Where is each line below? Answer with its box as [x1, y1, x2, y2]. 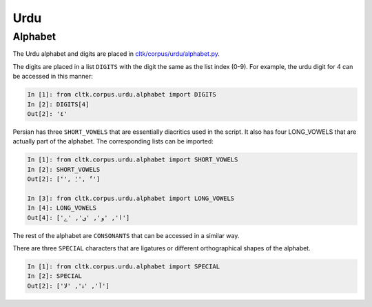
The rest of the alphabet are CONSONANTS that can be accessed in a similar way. [12, 231, 240, 239]
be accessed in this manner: [12, 72, 93, 81]
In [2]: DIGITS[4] [27, 100, 90, 108]
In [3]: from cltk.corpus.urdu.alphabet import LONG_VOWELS [27, 194, 235, 202]
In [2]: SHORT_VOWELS [27, 166, 101, 173]
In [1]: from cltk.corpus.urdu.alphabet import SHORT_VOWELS [27, 156, 238, 164]
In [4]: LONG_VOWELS [27, 204, 96, 212]
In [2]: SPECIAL [27, 273, 83, 280]
